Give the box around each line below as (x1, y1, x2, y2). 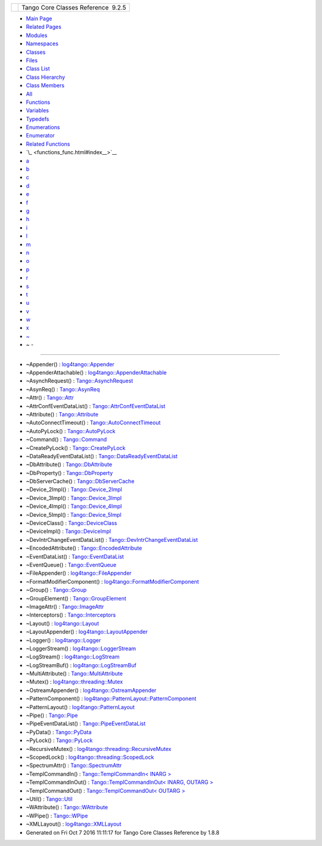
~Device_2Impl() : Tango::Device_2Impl (26, 486, 122, 493)
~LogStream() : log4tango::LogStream (26, 653, 120, 660)
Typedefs (26, 115, 49, 122)
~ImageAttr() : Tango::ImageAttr (26, 603, 104, 610)
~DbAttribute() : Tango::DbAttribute (26, 461, 113, 468)
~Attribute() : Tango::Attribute (26, 410, 98, 418)
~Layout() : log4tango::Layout (26, 620, 100, 627)
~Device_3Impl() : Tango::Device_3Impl (26, 494, 122, 501)
